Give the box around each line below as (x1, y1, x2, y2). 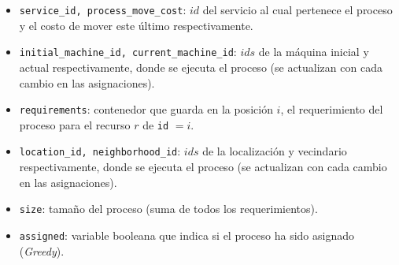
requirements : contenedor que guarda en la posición (19, 101, 273, 118)
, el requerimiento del (280, 101, 383, 118)
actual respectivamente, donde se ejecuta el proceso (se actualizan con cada (19, 58, 382, 75)
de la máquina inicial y (258, 43, 369, 60)
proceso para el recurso (19, 116, 131, 132)
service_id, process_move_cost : (19, 2, 187, 17)
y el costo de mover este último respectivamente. (19, 17, 253, 33)
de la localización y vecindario (202, 143, 347, 159)
